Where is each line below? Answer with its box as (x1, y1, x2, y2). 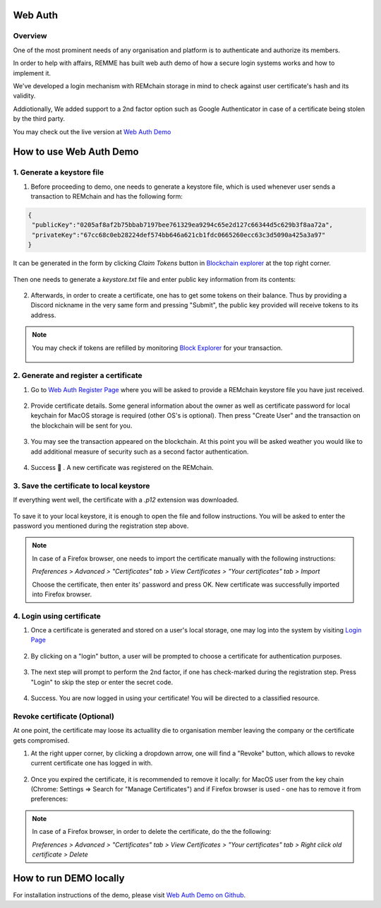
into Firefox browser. (32, 590, 92, 599)
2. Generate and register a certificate (13, 371, 143, 381)
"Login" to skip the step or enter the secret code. (30, 678, 173, 686)
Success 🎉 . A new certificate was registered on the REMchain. (30, 464, 214, 472)
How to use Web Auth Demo (13, 146, 139, 158)
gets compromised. (13, 736, 70, 745)
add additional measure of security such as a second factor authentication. (30, 447, 249, 456)
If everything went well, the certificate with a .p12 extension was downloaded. (13, 495, 239, 505)
